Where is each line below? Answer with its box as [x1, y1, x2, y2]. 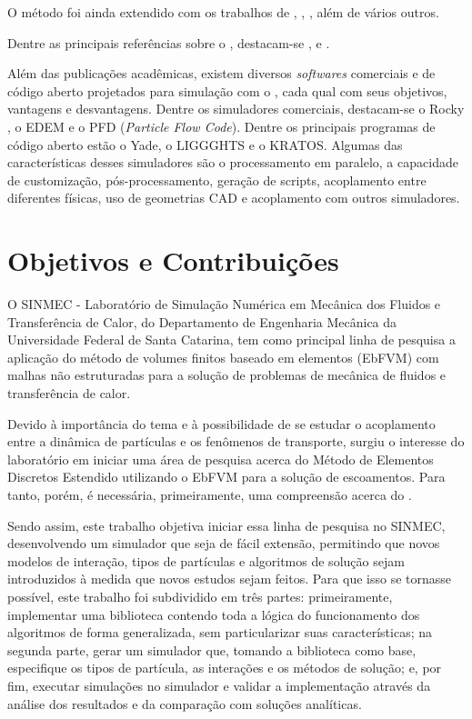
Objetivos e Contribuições [7, 242, 339, 279]
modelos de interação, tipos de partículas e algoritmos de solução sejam [7, 551, 405, 570]
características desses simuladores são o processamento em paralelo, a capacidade [7, 153, 458, 172]
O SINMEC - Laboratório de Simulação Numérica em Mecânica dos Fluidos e [7, 295, 441, 314]
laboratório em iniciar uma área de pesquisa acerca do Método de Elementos [7, 449, 434, 468]
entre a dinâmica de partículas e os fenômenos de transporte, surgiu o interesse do [7, 432, 465, 451]
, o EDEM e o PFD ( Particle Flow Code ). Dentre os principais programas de [7, 116, 436, 135]
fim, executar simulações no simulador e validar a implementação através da [7, 675, 431, 694]
